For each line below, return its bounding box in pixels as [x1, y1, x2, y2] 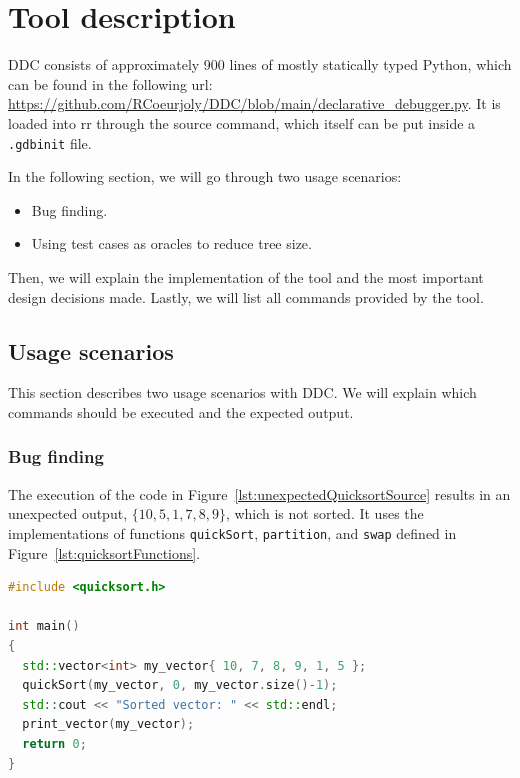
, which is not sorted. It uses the [225, 503, 424, 524]
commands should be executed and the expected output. [8, 401, 354, 422]
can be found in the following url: [8, 73, 213, 94]
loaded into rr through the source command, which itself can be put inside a [8, 112, 476, 133]
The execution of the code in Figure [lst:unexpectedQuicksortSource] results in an [8, 483, 511, 504]
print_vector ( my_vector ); [22, 717, 195, 732]
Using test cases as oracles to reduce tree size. [31, 233, 312, 254]
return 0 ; [22, 736, 87, 751]
